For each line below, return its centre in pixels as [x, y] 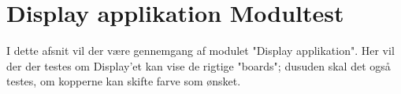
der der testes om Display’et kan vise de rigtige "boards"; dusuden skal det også [199, 65]
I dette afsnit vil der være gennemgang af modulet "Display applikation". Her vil [200, 51]
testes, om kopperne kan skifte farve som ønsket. [124, 81]
